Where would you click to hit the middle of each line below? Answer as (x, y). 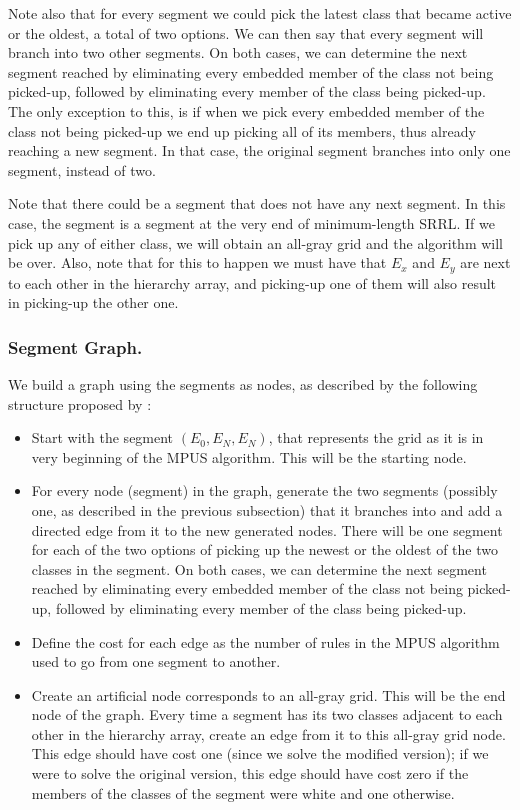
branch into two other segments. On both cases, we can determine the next (238, 52)
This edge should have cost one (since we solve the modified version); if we (260, 753)
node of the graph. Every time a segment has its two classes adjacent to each (267, 714)
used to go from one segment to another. (156, 661)
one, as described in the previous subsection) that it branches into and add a (267, 509)
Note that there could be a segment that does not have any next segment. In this (257, 203)
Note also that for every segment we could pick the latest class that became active (260, 13)
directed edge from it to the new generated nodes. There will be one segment (267, 529)
